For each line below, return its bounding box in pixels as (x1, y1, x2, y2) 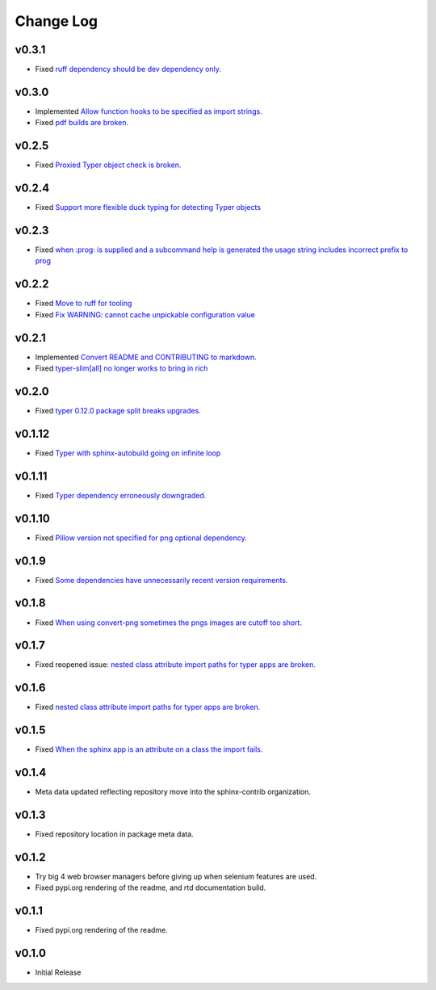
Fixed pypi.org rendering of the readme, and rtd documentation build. (35, 883, 266, 892)
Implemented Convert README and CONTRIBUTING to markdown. (35, 352, 258, 362)
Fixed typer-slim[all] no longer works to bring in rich (35, 363, 208, 373)
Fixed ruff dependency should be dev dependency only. (35, 65, 222, 74)
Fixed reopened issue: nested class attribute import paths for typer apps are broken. (35, 660, 317, 669)
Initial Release (35, 967, 82, 977)
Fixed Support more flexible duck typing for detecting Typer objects (35, 203, 262, 212)
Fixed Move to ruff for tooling (35, 299, 132, 308)
